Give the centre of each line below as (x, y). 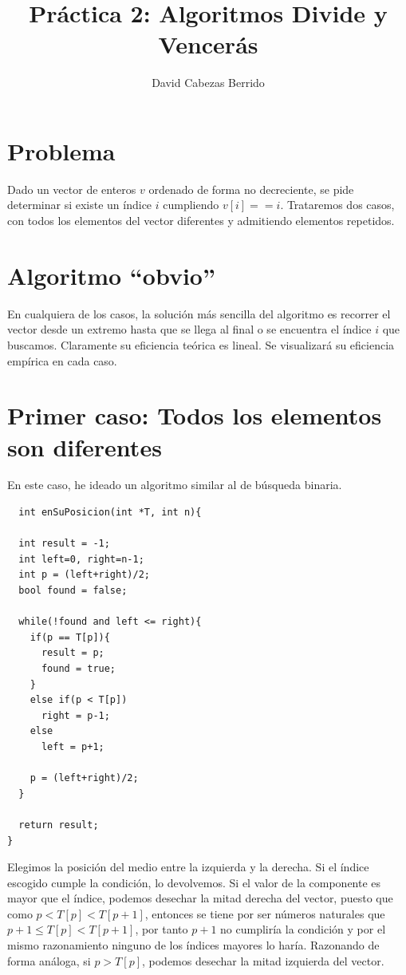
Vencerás (208, 44)
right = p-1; (75, 715)
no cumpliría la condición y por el (303, 929)
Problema (61, 150)
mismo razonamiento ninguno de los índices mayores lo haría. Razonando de (193, 945)
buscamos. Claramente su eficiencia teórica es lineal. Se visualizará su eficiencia (201, 344)
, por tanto (162, 929)
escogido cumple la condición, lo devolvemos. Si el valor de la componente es (194, 882)
